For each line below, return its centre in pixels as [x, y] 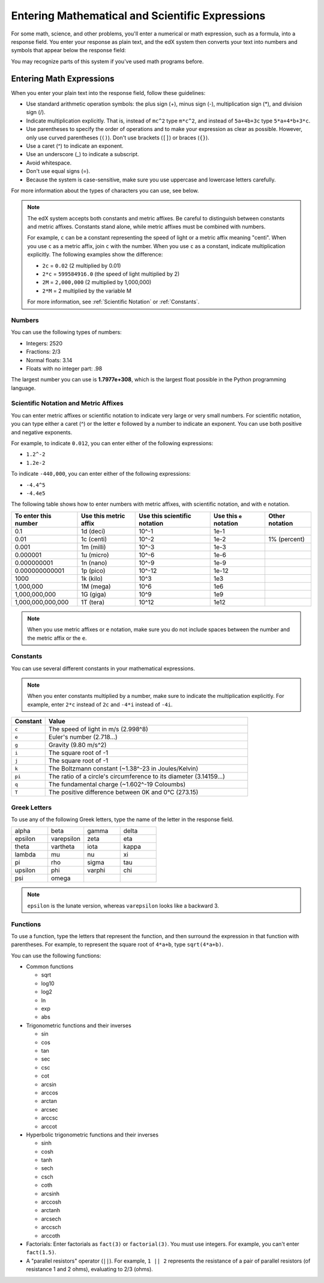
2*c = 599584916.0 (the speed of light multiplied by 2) [111, 274]
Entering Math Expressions [63, 78]
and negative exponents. [42, 432]
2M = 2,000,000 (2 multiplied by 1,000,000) [97, 282]
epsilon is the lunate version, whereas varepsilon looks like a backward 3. [123, 905]
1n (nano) [94, 563]
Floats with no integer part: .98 [64, 368]
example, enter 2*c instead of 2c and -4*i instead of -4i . [100, 704]
